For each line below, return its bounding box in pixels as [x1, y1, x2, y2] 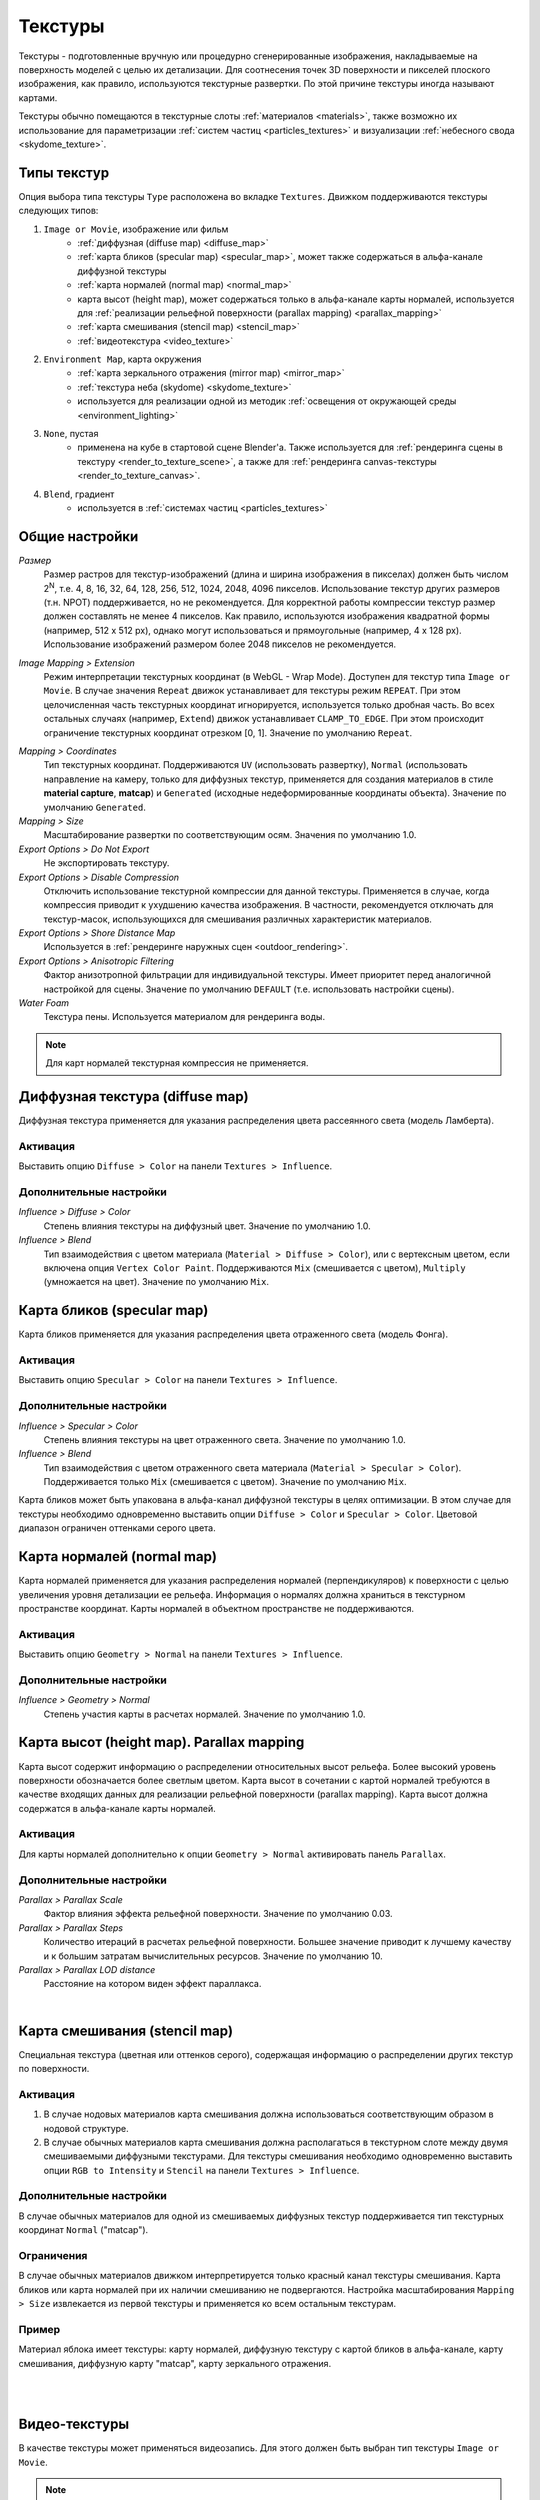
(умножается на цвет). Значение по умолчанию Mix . [43, 1276, 270, 1288]
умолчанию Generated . [43, 801, 147, 813]
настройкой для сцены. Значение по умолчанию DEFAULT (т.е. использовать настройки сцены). [43, 983, 455, 995]
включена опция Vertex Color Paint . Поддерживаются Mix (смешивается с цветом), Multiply [43, 1261, 466, 1274]
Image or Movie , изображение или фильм [43, 223, 229, 235]
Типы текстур [18, 164, 110, 181]
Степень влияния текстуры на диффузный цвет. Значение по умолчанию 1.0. [43, 1220, 371, 1232]
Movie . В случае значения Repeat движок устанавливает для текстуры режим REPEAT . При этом [43, 685, 461, 697]
